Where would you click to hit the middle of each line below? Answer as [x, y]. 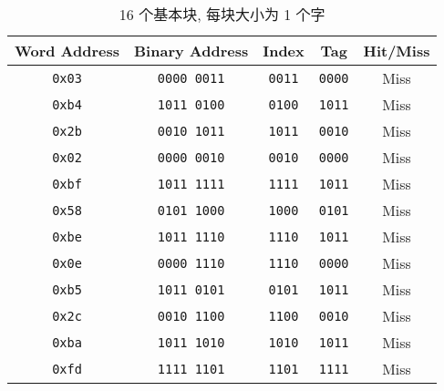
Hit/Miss [397, 51]
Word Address [67, 51]
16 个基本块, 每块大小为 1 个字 [222, 14]
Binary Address [191, 51]
